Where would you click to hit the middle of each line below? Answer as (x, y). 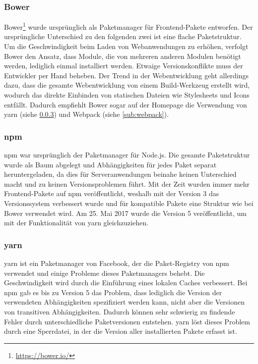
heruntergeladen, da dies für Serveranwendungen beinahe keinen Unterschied (120, 174)
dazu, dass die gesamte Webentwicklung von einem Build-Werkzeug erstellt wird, (127, 85)
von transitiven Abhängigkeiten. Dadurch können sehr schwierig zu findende (120, 311)
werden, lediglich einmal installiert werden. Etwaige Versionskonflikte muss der (124, 66)
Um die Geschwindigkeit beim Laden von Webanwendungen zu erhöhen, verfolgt (126, 46)
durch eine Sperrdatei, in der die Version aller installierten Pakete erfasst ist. (121, 331)
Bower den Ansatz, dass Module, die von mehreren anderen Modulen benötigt (123, 56)
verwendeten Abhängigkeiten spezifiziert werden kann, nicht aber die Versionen (124, 302)
